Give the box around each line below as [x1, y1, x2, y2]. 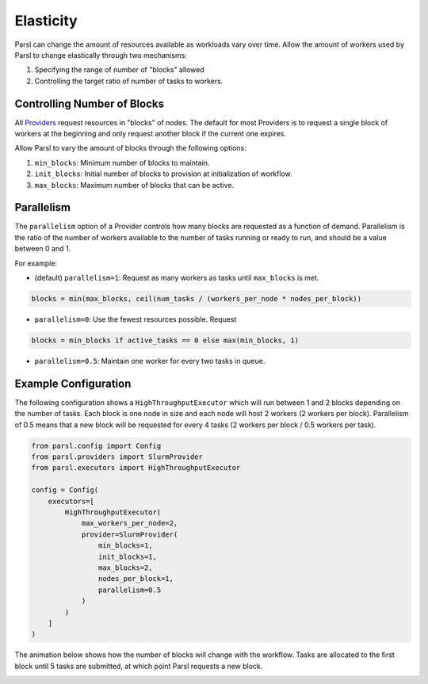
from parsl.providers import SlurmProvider [31, 453, 204, 461]
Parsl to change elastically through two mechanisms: [14, 50, 188, 59]
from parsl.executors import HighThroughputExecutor [31, 464, 241, 472]
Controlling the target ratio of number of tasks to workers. [34, 76, 224, 86]
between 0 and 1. [14, 244, 71, 254]
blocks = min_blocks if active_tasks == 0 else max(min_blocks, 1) [31, 336, 300, 345]
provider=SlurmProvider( [81, 529, 178, 539]
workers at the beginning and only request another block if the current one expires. [14, 129, 287, 139]
